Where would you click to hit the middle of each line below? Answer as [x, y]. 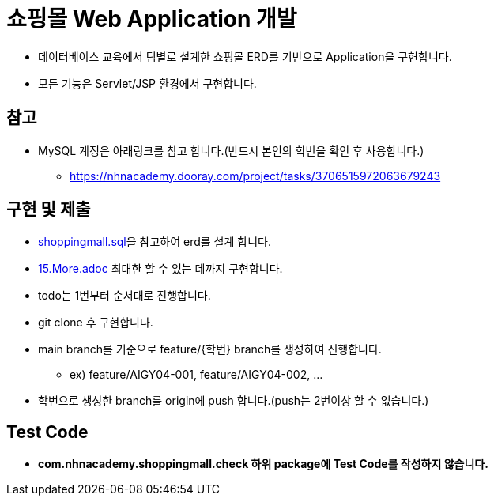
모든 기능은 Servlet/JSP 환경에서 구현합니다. [147, 83]
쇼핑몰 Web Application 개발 [152, 19]
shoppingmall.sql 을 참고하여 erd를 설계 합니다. [155, 242]
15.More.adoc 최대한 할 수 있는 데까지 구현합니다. [160, 269]
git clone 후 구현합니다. [96, 323]
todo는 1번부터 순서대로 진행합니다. [124, 296]
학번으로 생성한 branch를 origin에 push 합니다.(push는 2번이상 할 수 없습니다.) [234, 401]
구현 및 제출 [49, 209]
